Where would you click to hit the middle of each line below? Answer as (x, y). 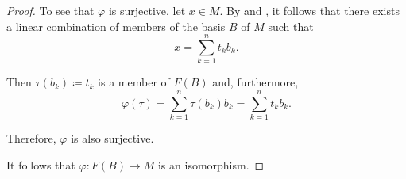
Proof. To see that (50, 10)
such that (291, 26)
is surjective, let (147, 10)
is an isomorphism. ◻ (211, 164)
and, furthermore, (255, 82)
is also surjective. (112, 138)
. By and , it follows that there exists (309, 10)
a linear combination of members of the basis (116, 26)
